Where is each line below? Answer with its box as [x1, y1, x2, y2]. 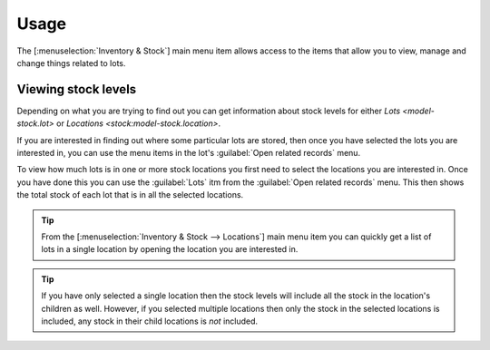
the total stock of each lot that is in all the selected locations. [16, 190, 244, 200]
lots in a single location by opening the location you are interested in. [41, 244, 299, 255]
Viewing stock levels [16, 82, 137, 97]
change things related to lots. [16, 57, 126, 68]
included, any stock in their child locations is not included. [41, 316, 259, 326]
